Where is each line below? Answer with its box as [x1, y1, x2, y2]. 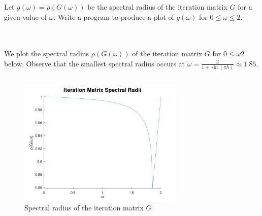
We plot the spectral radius [4, 48, 89, 59]
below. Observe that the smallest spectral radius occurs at [4, 58, 185, 68]
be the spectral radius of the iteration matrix [87, 2, 227, 12]
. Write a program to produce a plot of [53, 11, 174, 22]
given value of [4, 11, 47, 22]
